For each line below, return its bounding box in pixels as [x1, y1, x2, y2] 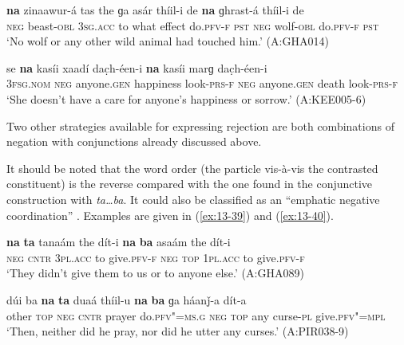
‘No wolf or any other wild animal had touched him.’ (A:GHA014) [6, 33, 329, 49]
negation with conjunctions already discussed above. [6, 133, 262, 150]
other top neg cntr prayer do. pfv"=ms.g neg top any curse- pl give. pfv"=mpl [6, 307, 386, 323]
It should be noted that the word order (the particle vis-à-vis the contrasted [6, 159, 378, 176]
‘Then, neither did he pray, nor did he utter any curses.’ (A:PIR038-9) [6, 323, 349, 339]
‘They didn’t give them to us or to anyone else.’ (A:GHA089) [6, 265, 304, 281]
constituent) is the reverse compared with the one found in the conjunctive [6, 175, 373, 192]
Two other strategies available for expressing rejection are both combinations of [6, 117, 394, 134]
